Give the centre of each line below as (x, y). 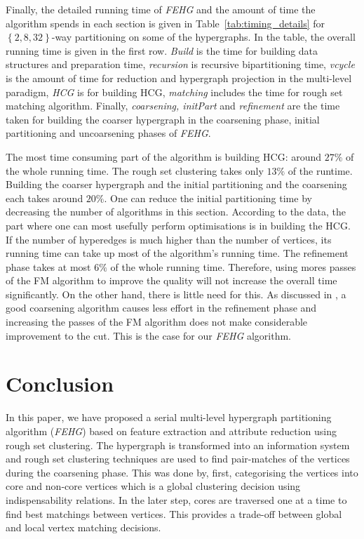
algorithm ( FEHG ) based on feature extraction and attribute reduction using (171, 431)
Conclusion (60, 384)
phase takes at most (48, 266)
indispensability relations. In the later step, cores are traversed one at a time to (176, 499)
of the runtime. (320, 170)
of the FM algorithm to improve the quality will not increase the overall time (171, 280)
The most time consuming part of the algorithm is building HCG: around (164, 156)
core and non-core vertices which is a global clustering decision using (153, 486)
